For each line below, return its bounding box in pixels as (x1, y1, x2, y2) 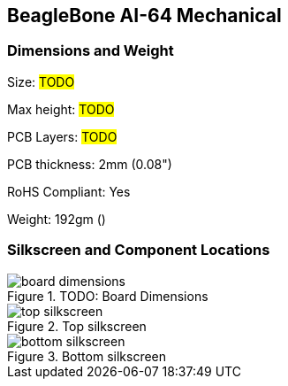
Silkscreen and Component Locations (7, 241, 270, 259)
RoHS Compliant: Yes (7, 183, 131, 199)
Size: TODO (7, 73, 75, 89)
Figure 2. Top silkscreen (7, 318, 147, 334)
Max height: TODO (7, 101, 115, 117)
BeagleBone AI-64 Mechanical (7, 4, 282, 27)
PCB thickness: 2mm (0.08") (7, 156, 172, 172)
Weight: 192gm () (7, 211, 106, 227)
